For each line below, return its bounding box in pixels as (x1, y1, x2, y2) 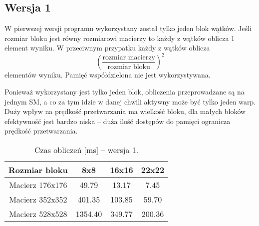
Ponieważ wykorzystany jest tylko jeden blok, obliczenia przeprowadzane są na (4, 86, 245, 97)
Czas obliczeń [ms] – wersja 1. (34, 144, 139, 156)
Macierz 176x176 (9, 179, 67, 191)
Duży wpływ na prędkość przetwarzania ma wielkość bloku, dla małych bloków (4, 106, 246, 116)
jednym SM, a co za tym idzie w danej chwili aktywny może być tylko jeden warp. (4, 96, 256, 106)
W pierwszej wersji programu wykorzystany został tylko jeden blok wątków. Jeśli (4, 23, 252, 33)
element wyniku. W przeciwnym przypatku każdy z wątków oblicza (4, 42, 210, 53)
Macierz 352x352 (9, 193, 67, 205)
